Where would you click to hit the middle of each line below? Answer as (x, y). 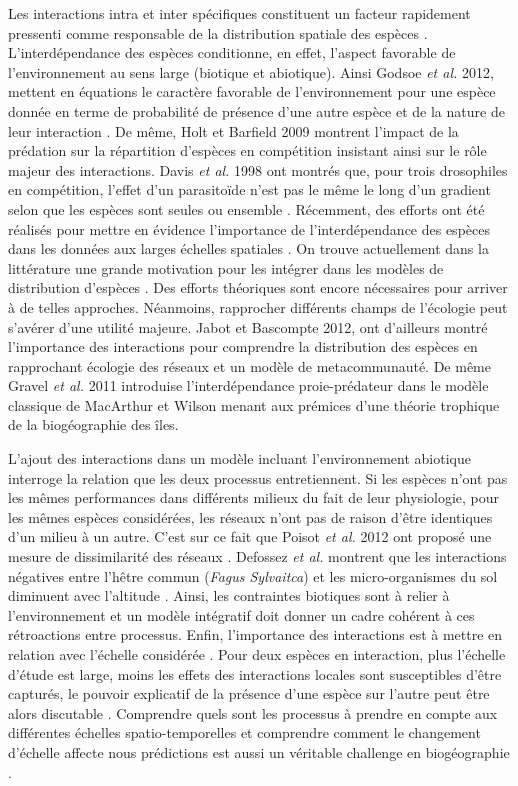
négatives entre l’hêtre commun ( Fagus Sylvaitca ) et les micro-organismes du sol (253, 575)
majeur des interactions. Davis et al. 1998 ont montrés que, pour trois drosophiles (258, 169)
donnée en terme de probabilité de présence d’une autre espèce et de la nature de (256, 110)
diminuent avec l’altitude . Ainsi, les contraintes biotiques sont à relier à (229, 595)
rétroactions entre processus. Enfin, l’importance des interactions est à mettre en (255, 634)
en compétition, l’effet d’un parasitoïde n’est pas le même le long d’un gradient (249, 189)
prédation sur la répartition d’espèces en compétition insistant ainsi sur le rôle (247, 150)
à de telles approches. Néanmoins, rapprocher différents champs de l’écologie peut (258, 306)
